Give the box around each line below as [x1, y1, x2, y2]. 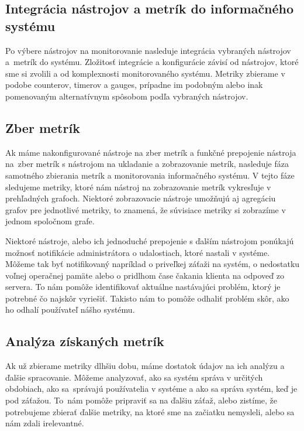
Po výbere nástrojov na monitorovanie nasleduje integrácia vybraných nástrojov [5, 44, 291, 56]
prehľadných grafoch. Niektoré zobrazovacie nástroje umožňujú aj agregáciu [5, 192, 276, 204]
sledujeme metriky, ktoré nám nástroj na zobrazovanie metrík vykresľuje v [5, 180, 271, 193]
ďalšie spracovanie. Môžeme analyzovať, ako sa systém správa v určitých [5, 371, 263, 383]
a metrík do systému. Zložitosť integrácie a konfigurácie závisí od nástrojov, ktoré [5, 56, 299, 68]
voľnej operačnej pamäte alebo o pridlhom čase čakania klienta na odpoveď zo [5, 269, 284, 281]
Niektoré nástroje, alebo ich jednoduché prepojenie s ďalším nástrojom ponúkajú [5, 234, 294, 247]
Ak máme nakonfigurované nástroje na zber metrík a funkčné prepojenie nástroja [5, 146, 296, 158]
